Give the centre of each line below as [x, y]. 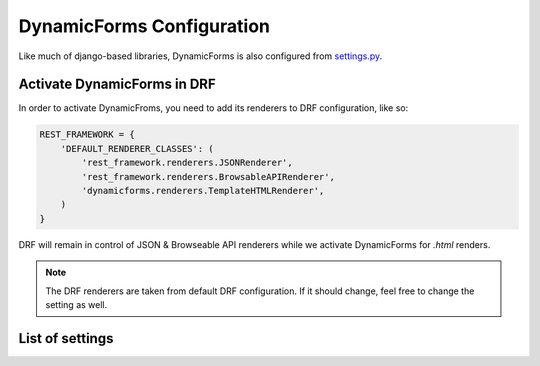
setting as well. [76, 304]
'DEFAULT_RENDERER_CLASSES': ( [137, 148]
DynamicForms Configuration [144, 26]
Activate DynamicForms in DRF [117, 84]
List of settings [66, 338]
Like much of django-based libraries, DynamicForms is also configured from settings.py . [200, 56]
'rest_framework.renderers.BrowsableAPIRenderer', [208, 176]
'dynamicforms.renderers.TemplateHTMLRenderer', [203, 190]
